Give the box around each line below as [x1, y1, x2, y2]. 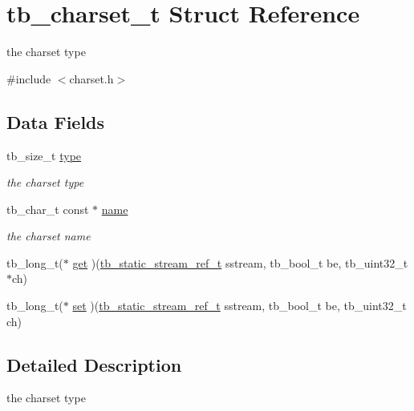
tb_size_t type [6, 147, 82, 163]
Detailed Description [6, 352, 182, 377]
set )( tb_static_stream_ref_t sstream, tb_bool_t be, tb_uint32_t [72, 297, 407, 314]
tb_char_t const [6, 200, 89, 217]
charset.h [69, 70, 114, 87]
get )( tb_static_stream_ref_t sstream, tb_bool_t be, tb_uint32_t [72, 254, 408, 271]
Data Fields [6, 109, 105, 134]
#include [6, 70, 51, 87]
